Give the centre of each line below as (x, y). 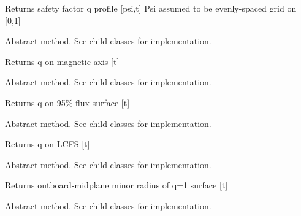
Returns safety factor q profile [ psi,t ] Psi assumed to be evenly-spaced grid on (151, 8)
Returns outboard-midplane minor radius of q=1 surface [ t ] (116, 185)
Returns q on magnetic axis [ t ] (62, 61)
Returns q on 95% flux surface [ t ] (67, 102)
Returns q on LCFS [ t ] (48, 144)
